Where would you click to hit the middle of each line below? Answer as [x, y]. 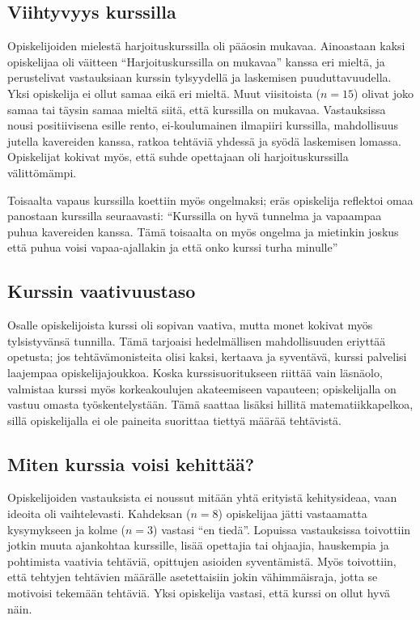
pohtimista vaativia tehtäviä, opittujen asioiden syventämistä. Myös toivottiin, [202, 561]
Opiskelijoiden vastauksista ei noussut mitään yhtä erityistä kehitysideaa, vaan [202, 497]
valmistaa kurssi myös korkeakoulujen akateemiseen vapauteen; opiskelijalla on [202, 388]
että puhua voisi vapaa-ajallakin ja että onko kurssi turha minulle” [173, 247]
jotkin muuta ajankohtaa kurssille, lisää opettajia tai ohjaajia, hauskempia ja [198, 545]
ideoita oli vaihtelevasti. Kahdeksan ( [99, 514]
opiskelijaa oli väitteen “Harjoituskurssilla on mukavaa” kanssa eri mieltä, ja [196, 61]
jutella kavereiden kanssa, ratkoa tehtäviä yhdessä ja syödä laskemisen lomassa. [204, 140]
